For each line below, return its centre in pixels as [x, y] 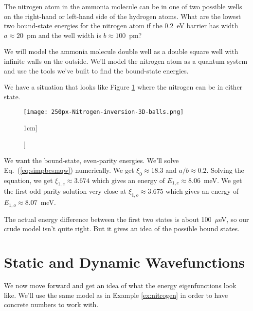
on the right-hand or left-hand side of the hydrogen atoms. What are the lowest [123, 16]
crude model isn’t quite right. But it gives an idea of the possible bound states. [122, 229]
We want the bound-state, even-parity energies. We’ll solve [91, 160]
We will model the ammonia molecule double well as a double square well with [121, 51]
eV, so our [234, 219]
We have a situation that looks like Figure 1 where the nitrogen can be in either [123, 87]
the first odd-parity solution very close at [65, 191]
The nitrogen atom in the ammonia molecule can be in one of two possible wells [123, 6]
